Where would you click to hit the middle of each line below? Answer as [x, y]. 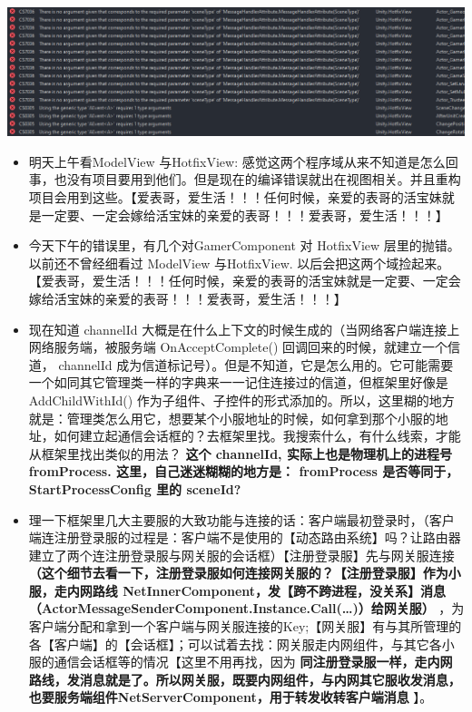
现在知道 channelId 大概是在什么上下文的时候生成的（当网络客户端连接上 [244, 329]
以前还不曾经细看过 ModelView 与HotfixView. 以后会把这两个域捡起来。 [239, 263]
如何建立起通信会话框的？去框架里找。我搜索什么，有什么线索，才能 [257, 436]
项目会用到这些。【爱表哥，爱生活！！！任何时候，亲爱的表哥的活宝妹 [235, 197]
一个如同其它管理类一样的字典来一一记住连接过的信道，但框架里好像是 [238, 382]
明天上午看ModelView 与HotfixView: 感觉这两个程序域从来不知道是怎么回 [243, 161]
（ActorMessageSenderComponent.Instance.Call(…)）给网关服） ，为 [246, 608]
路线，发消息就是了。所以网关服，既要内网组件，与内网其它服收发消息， [245, 679]
